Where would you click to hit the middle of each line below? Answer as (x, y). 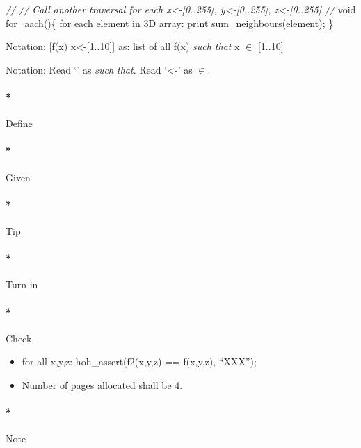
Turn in (22, 284)
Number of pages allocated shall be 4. (102, 384)
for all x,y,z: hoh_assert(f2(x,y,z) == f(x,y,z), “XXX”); (139, 362)
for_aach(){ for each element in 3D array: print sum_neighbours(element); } (170, 23)
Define (19, 123)
